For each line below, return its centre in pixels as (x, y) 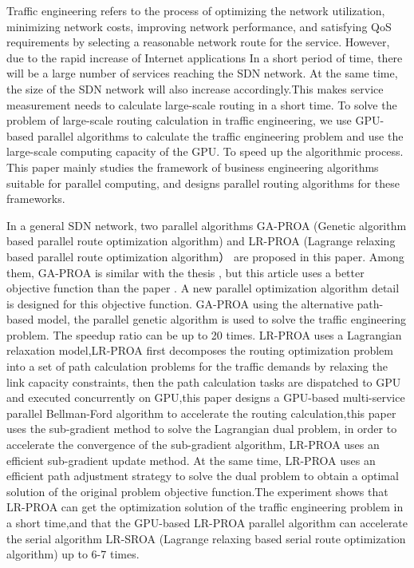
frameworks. (36, 199)
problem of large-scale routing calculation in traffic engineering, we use (179, 120)
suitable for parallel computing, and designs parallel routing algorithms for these (203, 183)
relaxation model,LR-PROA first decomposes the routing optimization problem (200, 350)
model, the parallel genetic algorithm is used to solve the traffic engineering (221, 319)
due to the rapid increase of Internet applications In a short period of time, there (205, 57)
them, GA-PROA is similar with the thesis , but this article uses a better (185, 272)
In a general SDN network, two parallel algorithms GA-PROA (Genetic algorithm (207, 225)
